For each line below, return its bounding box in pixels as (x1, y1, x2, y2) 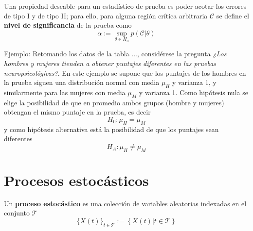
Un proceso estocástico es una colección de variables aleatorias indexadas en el (4, 198, 247, 208)
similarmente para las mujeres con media (4, 87, 126, 97)
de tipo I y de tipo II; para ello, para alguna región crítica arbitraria (4, 10, 208, 20)
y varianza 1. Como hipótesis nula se (139, 87, 248, 97)
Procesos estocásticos (4, 170, 149, 190)
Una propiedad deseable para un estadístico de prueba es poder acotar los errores (4, 1, 247, 11)
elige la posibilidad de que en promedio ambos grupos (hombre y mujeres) (4, 97, 224, 107)
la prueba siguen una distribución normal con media (4, 77, 160, 87)
